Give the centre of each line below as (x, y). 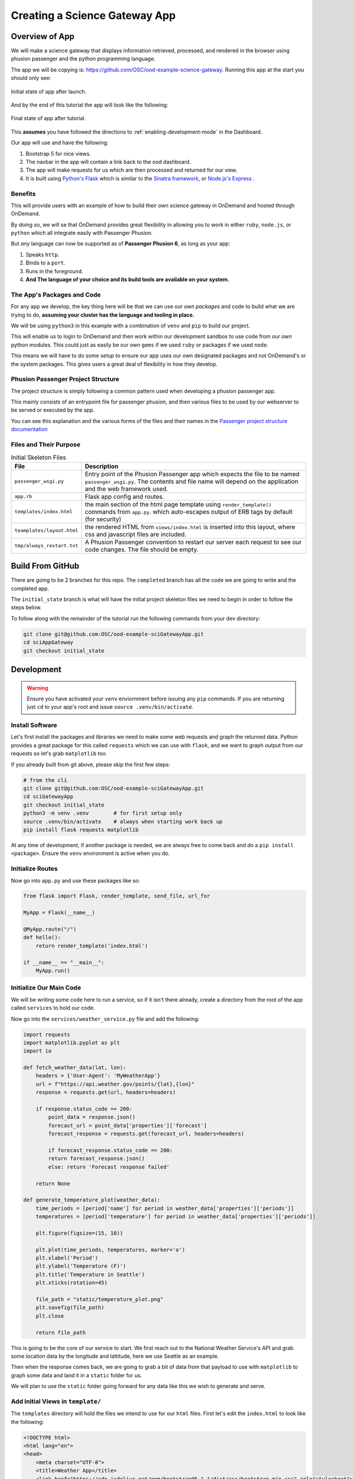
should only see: (31, 78)
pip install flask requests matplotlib (81, 829)
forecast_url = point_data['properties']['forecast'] (127, 1125)
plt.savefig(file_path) (70, 1308)
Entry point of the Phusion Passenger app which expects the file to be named (192, 474)
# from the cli (45, 780)
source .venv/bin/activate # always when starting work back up (123, 821)
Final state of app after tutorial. (48, 118)
